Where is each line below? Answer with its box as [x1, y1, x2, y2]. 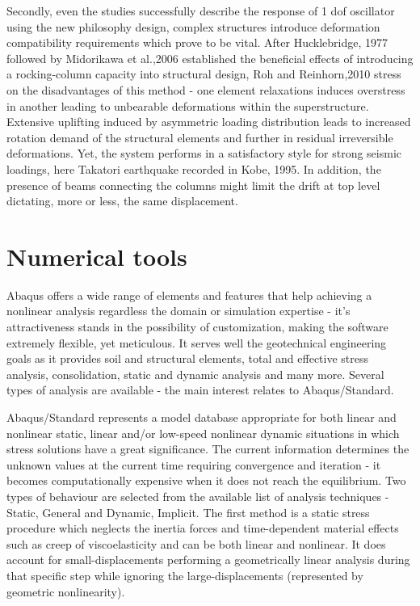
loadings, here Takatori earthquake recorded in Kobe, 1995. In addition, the [6, 160, 381, 177]
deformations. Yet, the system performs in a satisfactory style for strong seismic [6, 145, 402, 162]
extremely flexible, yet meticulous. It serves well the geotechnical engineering [6, 334, 387, 351]
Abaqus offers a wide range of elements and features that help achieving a [6, 286, 372, 303]
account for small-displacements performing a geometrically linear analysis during [6, 551, 410, 568]
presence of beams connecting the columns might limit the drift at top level [6, 176, 380, 193]
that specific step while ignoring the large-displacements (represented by [6, 566, 363, 583]
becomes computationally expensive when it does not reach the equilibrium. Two [6, 472, 406, 489]
